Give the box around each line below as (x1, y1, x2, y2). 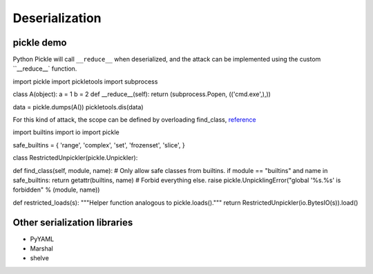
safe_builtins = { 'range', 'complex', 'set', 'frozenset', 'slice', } (12, 140, 186, 149)
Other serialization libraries (12, 217, 133, 228)
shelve (30, 254, 50, 262)
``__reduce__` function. (12, 64, 77, 73)
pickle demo (12, 37, 67, 48)
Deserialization (12, 10, 102, 26)
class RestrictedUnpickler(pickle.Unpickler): (12, 154, 138, 162)
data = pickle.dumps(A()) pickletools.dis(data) (12, 102, 144, 111)
